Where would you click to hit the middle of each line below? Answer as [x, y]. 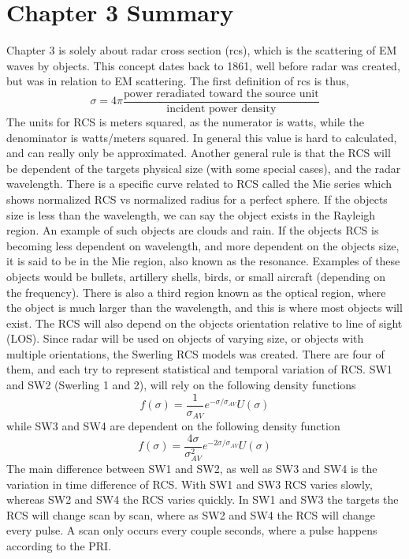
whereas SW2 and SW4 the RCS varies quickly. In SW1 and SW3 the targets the [203, 499]
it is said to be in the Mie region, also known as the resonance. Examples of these [203, 261]
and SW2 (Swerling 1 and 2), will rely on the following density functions [181, 385]
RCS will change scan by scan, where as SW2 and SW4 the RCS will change [191, 514]
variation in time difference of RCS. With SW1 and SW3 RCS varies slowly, [190, 484]
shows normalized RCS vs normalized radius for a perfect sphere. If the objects [197, 199]
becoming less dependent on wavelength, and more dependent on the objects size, [203, 245]
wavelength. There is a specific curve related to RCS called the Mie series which [199, 184]
